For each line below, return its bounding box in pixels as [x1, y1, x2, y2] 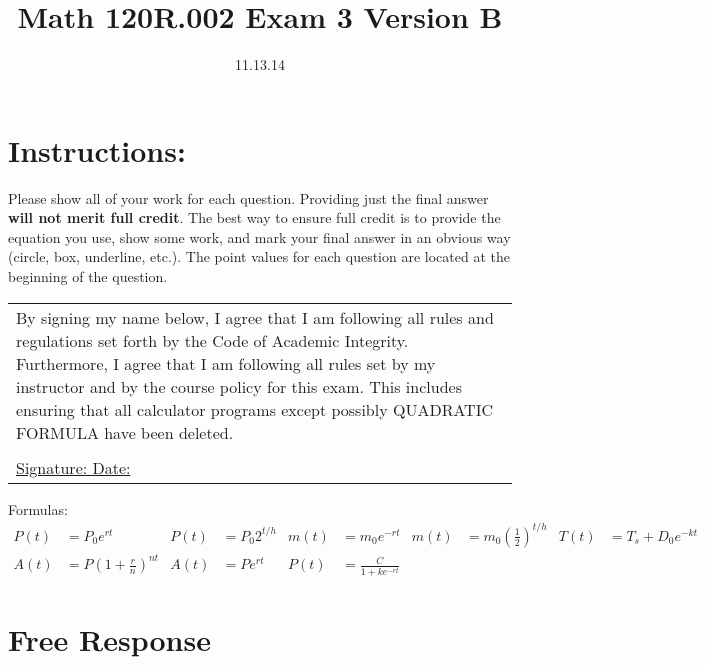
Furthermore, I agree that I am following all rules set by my [16, 351, 436, 375]
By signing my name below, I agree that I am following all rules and [16, 305, 494, 329]
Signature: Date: [16, 455, 131, 479]
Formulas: [8, 498, 68, 519]
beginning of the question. [8, 266, 168, 287]
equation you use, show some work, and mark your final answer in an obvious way [8, 226, 511, 247]
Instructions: [8, 129, 186, 170]
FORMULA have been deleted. [16, 420, 234, 444]
